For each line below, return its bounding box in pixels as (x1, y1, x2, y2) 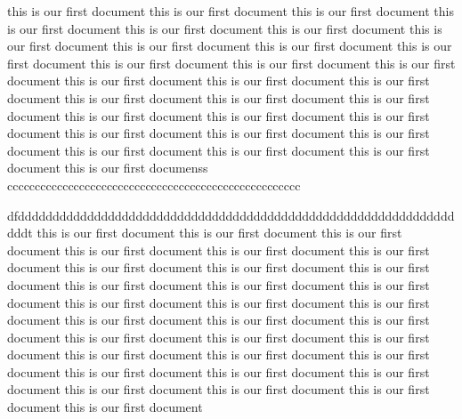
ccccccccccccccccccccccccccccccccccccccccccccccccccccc (7, 175, 301, 194)
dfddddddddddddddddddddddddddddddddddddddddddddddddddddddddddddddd (7, 205, 455, 224)
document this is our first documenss (7, 158, 208, 177)
